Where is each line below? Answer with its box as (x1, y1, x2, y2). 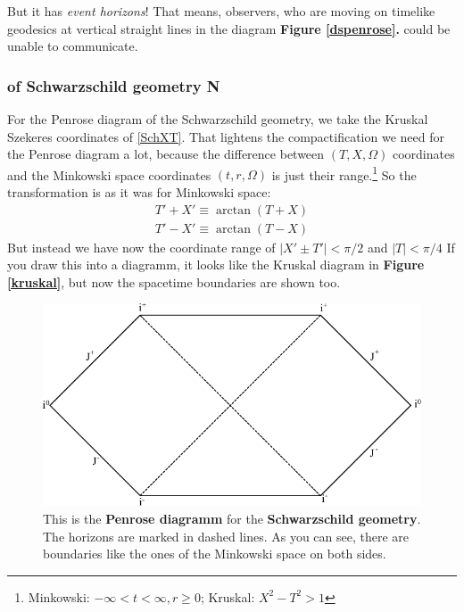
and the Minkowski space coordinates (7, 165, 211, 184)
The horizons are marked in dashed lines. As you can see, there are (43, 526, 410, 545)
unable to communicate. (7, 37, 138, 55)
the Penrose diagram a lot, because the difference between (7, 145, 325, 163)
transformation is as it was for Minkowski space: (7, 183, 271, 202)
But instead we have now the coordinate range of (7, 237, 276, 256)
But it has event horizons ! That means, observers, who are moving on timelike (7, 2, 435, 20)
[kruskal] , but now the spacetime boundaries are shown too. (7, 272, 341, 291)
